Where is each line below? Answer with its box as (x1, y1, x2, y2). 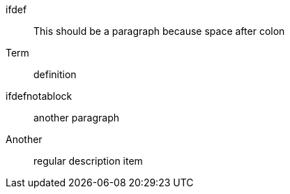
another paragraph (33, 112, 120, 124)
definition (33, 68, 77, 80)
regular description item (33, 155, 143, 167)
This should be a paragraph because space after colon (33, 25, 285, 37)
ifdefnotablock (6, 90, 72, 102)
